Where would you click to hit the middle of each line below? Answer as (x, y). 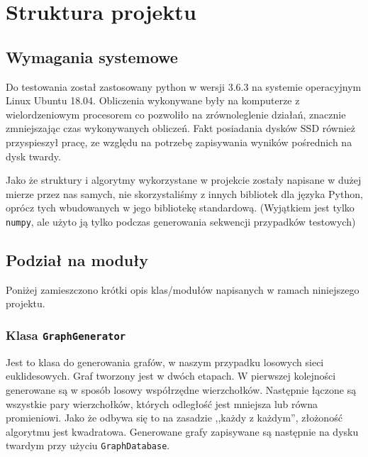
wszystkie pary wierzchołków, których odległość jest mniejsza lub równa (162, 403)
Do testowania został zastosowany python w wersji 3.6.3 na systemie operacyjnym (184, 86)
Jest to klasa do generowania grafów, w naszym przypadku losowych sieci (165, 362)
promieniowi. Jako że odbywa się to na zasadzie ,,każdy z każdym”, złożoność (174, 418)
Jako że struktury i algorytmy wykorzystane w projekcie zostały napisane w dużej (184, 180)
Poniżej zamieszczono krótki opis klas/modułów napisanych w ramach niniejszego (183, 289)
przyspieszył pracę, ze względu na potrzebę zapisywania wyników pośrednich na (179, 142)
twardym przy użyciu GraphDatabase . (88, 445)
